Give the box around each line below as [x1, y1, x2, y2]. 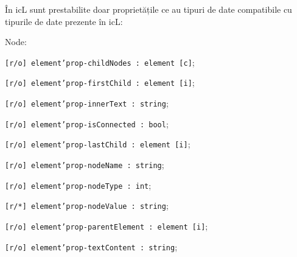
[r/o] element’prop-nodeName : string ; [5, 158, 164, 171]
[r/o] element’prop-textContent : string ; [5, 240, 178, 253]
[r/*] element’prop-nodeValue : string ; [5, 199, 169, 212]
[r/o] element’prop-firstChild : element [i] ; [5, 76, 195, 89]
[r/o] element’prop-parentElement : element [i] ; [5, 220, 208, 233]
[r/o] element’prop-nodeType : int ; [5, 178, 152, 191]
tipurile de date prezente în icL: [5, 15, 123, 27]
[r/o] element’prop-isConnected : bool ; [5, 117, 169, 130]
